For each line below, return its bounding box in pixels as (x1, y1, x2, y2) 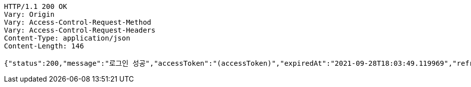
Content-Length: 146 (4, 42, 84, 50)
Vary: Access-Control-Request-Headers (4, 26, 156, 34)
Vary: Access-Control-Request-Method (4, 18, 152, 26)
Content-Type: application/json (4, 34, 130, 42)
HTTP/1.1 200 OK (4, 2, 67, 10)
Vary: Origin (4, 10, 55, 18)
